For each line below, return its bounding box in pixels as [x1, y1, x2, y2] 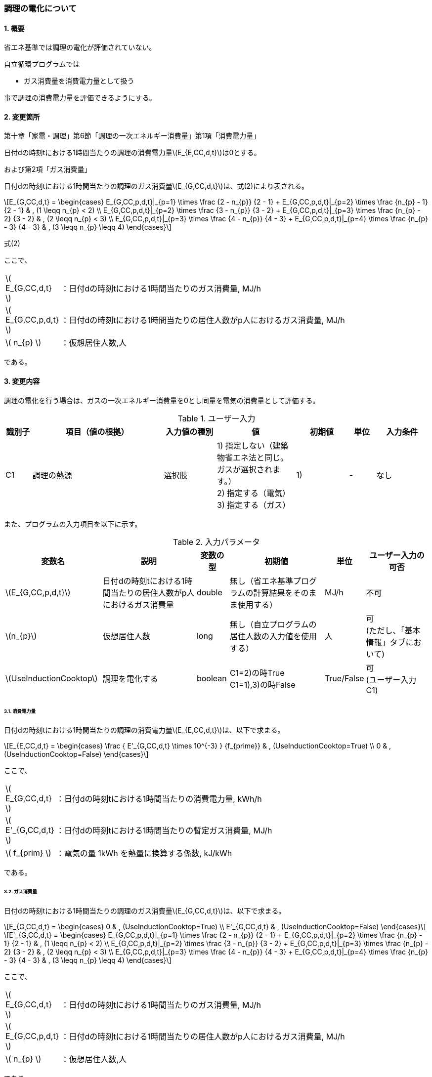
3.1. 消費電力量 [4, 708, 36, 714]
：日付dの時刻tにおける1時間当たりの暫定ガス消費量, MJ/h [56, 826, 272, 836]
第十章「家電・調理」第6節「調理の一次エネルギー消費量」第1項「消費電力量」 [4, 131, 260, 140]
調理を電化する [102, 673, 158, 684]
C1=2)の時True [229, 667, 285, 678]
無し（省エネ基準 [229, 576, 293, 586]
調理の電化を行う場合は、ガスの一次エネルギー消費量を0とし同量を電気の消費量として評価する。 [4, 396, 320, 405]
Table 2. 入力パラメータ [173, 537, 260, 547]
